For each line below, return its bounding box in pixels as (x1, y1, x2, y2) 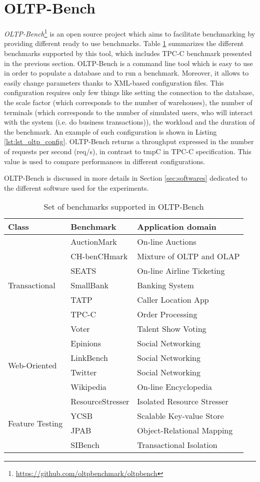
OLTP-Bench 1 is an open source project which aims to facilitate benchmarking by (4, 27, 255, 39)
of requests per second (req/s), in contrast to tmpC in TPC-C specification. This (4, 146, 251, 156)
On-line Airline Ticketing (137, 265, 225, 277)
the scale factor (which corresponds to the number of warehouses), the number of (4, 97, 252, 107)
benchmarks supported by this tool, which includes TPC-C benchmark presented (4, 48, 252, 58)
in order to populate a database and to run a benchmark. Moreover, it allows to (4, 68, 249, 78)
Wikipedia (70, 381, 106, 393)
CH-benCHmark (70, 250, 128, 262)
